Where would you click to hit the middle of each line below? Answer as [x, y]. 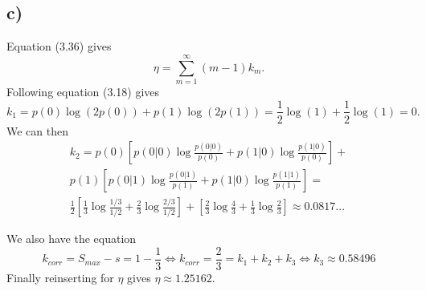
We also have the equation [72, 238]
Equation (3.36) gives [59, 46]
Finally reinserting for [60, 277]
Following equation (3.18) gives [83, 91]
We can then [37, 130]
